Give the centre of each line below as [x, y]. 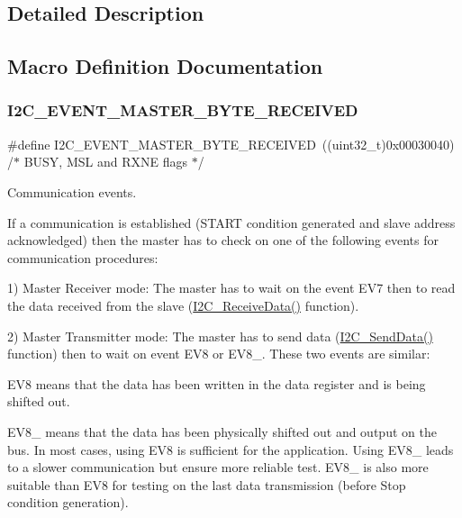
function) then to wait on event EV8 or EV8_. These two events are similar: [219, 354]
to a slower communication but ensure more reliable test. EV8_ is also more [218, 467]
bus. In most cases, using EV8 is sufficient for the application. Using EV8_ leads [231, 449]
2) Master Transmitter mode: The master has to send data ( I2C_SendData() [220, 336]
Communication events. [72, 191]
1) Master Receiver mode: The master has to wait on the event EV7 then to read [231, 288]
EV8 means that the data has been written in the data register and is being [217, 383]
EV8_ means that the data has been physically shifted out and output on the [222, 431]
